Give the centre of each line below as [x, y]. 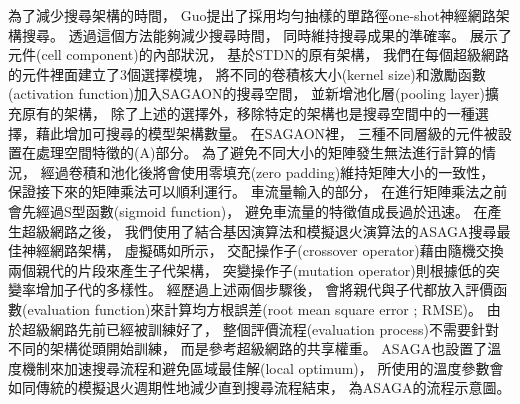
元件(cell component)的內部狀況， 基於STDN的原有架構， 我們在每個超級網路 [259, 54]
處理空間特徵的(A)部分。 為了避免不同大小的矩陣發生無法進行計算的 [259, 152]
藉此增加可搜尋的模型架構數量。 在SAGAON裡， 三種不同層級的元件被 [266, 132]
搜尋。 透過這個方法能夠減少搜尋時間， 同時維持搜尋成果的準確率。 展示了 [266, 34]
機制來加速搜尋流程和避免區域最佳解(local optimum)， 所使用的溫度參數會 [262, 367]
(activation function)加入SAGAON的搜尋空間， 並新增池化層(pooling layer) [246, 93]
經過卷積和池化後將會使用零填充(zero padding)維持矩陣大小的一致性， [267, 171]
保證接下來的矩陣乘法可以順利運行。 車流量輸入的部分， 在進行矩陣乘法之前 [258, 191]
